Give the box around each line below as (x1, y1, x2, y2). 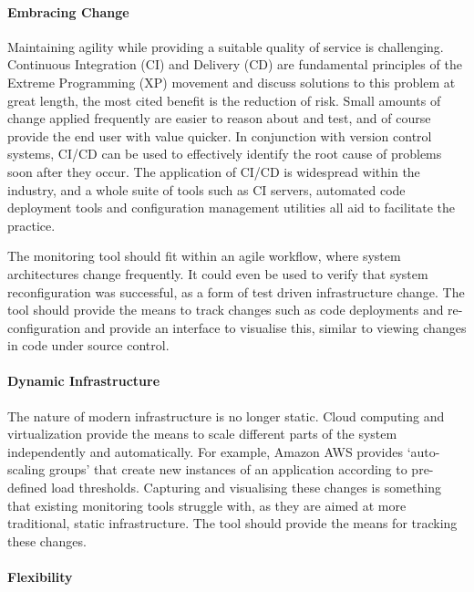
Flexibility (7, 567, 73, 587)
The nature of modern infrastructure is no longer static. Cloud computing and (7, 406, 445, 425)
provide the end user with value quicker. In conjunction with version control (7, 126, 432, 145)
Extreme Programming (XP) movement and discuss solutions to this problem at (7, 72, 456, 91)
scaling (7, 460, 46, 479)
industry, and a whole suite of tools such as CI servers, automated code (7, 180, 406, 199)
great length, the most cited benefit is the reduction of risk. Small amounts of (7, 90, 441, 109)
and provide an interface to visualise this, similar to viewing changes (84, 317, 467, 337)
